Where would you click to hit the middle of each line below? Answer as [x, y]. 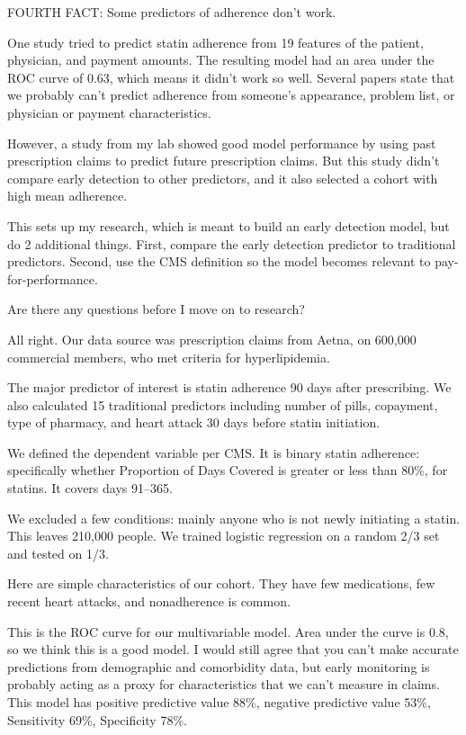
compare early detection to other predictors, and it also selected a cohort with [223, 178]
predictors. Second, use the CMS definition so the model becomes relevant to [219, 261]
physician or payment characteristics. [109, 112]
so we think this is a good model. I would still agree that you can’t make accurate [233, 649]
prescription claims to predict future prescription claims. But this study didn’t [224, 161]
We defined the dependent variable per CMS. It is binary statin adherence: [214, 452]
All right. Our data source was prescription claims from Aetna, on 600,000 [212, 339]
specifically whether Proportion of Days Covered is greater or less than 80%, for [228, 470]
